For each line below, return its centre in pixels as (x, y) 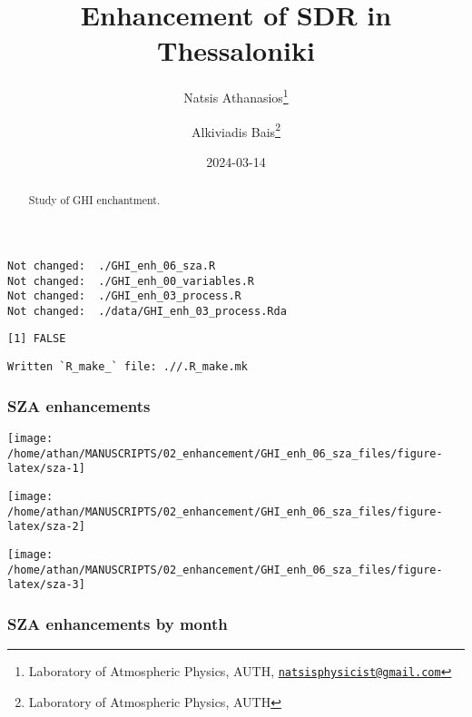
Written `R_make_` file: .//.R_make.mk (128, 367)
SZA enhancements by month (118, 623)
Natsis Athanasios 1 (236, 96)
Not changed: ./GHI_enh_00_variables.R (131, 281)
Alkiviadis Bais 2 (236, 130)
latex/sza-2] (46, 527)
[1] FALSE (37, 339)
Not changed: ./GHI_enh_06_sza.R (112, 265)
